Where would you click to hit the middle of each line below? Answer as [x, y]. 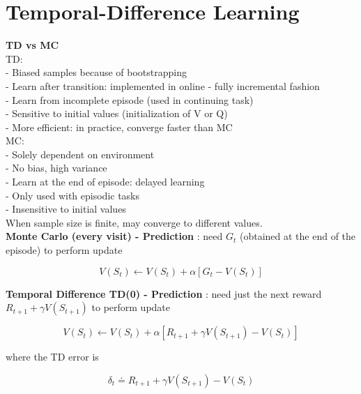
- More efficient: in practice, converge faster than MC [119, 127]
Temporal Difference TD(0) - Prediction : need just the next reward [164, 293]
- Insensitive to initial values [66, 209]
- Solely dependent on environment [80, 154]
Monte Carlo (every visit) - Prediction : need [114, 236]
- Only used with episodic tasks [73, 195]
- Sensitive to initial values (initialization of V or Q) [117, 113]
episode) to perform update [64, 250]
